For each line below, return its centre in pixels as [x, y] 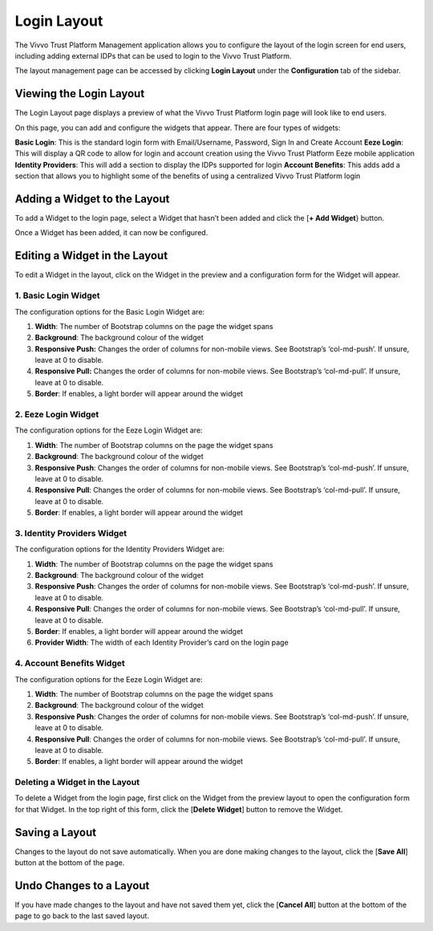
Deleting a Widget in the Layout [77, 783]
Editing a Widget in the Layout [91, 256]
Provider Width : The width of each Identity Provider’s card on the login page [162, 643]
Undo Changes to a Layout [82, 886]
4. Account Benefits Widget [70, 664]
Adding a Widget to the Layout [92, 199]
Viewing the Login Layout [80, 94]
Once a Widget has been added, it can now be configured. [111, 233]
